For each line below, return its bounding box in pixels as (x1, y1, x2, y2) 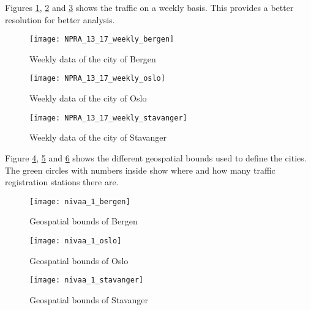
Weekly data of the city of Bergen (29, 52, 156, 65)
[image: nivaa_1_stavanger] (29, 276, 144, 285)
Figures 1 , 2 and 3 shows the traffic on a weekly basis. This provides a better (5, 1, 294, 13)
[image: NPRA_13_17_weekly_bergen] (29, 35, 174, 44)
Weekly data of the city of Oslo (29, 92, 147, 105)
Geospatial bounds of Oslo (29, 254, 129, 267)
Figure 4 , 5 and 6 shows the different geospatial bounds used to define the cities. (5, 151, 307, 164)
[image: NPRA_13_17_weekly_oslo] (29, 74, 165, 83)
